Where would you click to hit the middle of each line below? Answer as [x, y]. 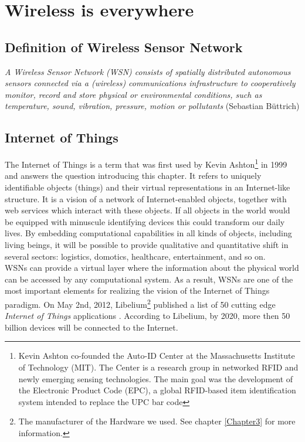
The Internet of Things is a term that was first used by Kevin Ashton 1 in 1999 [146, 163]
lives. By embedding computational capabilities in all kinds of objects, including [148, 233]
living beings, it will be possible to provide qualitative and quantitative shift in [147, 244]
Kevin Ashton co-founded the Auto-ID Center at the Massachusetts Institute [157, 356]
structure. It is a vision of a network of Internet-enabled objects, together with [146, 198]
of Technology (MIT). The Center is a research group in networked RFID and [158, 367]
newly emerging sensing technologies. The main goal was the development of [156, 378]
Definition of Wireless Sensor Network [124, 47]
